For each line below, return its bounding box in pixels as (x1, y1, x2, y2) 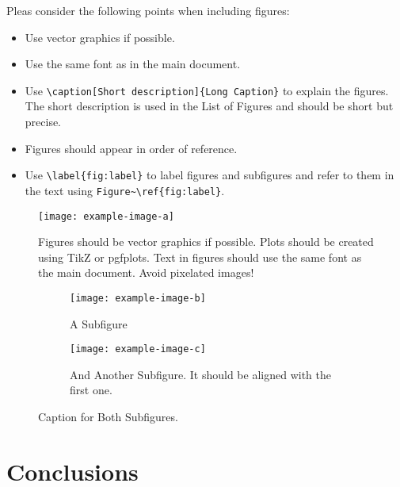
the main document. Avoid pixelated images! (38, 264, 254, 281)
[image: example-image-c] (70, 343, 206, 355)
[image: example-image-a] (38, 210, 174, 222)
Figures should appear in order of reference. (25, 140, 238, 156)
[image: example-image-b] (70, 292, 206, 304)
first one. (70, 382, 112, 398)
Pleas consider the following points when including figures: (6, 2, 290, 18)
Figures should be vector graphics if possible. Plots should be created (38, 233, 374, 250)
